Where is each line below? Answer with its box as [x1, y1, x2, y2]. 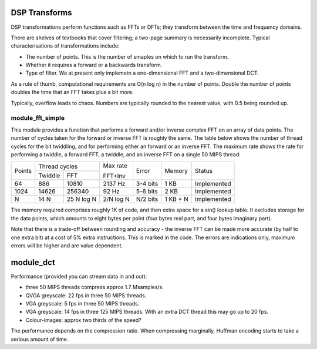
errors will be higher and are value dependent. [11, 241, 123, 249]
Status [194, 167, 213, 175]
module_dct [11, 257, 55, 267]
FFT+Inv [103, 172, 126, 180]
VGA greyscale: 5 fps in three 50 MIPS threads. [25, 300, 140, 307]
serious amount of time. [11, 335, 69, 343]
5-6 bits [136, 187, 158, 196]
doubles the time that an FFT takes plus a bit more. [11, 89, 134, 96]
